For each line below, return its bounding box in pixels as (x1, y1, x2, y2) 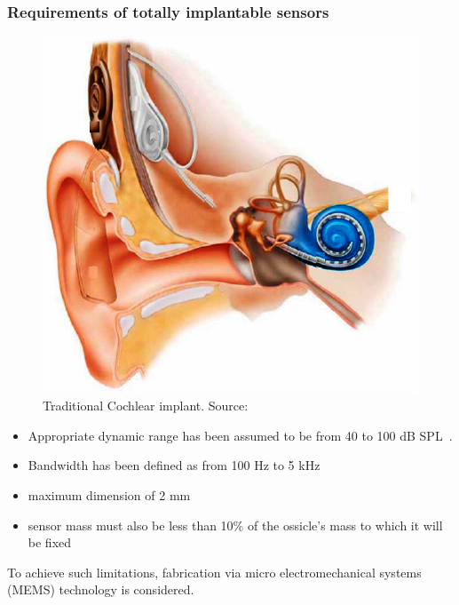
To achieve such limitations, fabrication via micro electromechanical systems (7, 562, 422, 581)
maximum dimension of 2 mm (28, 485, 191, 504)
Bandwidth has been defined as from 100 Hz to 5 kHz (28, 456, 321, 474)
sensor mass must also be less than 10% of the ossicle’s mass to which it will (28, 515, 443, 534)
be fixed (28, 533, 72, 552)
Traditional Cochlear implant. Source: (43, 396, 249, 415)
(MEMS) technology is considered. (7, 580, 194, 599)
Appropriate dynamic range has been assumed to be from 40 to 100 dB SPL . (28, 426, 453, 444)
